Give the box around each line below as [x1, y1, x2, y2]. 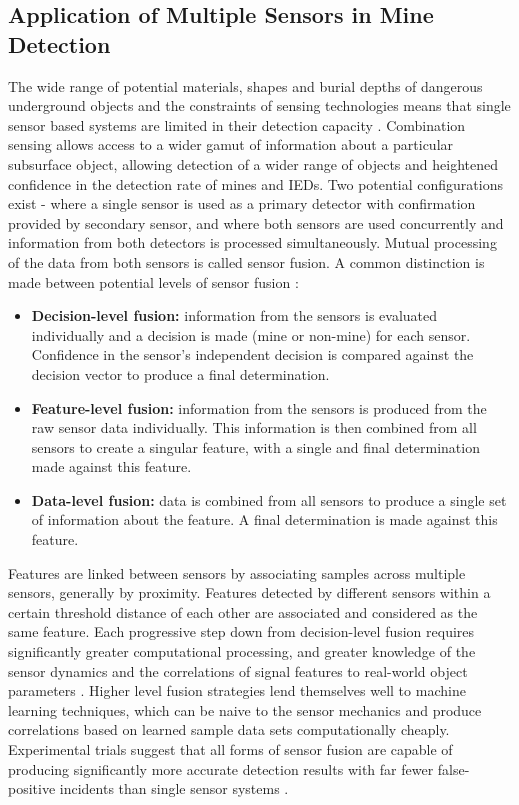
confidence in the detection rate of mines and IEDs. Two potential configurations [8, 173, 503, 194]
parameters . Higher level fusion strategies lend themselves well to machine [8, 680, 466, 701]
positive [8, 778, 56, 799]
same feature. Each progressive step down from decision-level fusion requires [8, 621, 475, 642]
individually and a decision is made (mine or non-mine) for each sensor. [31, 324, 471, 345]
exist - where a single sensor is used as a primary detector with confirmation [8, 193, 476, 214]
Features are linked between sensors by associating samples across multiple [8, 562, 466, 583]
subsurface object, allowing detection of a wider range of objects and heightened [8, 153, 498, 174]
